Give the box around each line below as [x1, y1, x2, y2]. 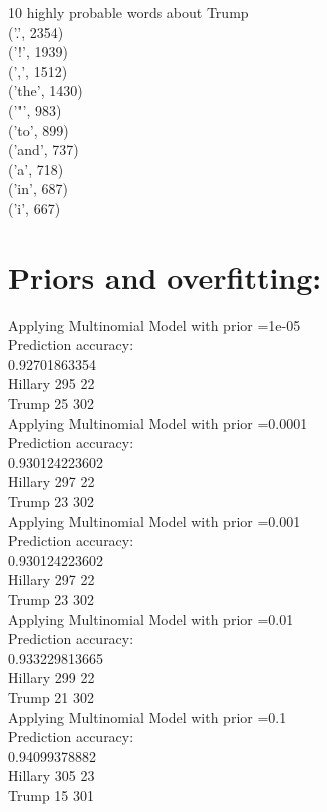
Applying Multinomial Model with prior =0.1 [8, 706, 287, 727]
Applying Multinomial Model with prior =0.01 [8, 608, 294, 629]
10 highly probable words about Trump [8, 2, 249, 22]
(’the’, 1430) [8, 80, 83, 101]
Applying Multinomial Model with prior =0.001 [8, 510, 301, 531]
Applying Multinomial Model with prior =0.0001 [8, 412, 308, 433]
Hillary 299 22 [8, 667, 95, 688]
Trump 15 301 [8, 784, 94, 805]
